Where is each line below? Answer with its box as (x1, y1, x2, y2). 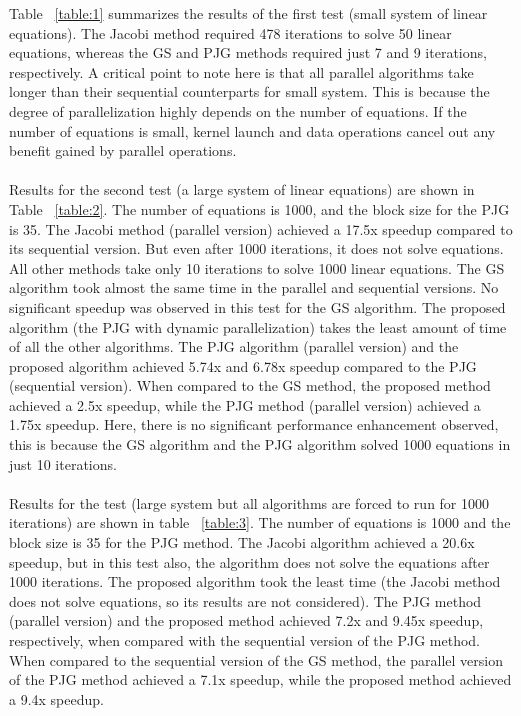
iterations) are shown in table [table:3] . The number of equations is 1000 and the (9, 512, 511, 533)
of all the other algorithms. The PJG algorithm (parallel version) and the (9, 336, 459, 357)
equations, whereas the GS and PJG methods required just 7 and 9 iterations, (9, 42, 487, 63)
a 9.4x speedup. (9, 688, 104, 709)
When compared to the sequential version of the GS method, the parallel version (9, 649, 503, 670)
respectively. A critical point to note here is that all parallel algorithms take (9, 61, 474, 82)
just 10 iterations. (9, 453, 117, 474)
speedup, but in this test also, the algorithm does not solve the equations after (9, 551, 490, 572)
